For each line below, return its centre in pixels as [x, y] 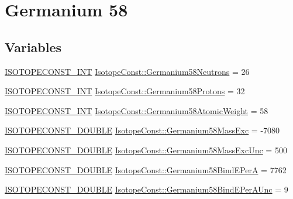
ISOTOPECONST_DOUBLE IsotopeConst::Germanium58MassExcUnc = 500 [146, 150]
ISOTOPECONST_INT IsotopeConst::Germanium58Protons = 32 [125, 91]
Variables [33, 47]
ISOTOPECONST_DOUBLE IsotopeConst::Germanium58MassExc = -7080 [142, 130]
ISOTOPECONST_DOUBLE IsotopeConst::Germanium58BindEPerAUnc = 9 [146, 189]
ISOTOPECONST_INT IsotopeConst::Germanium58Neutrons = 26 [127, 71]
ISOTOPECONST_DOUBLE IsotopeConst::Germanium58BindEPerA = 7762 [146, 169]
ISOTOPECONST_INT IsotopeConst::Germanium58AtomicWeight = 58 [137, 110]
